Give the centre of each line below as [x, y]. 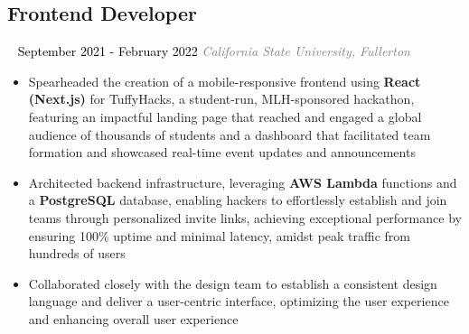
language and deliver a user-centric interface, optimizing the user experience [239, 301]
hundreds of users [77, 253]
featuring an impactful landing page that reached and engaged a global [225, 116]
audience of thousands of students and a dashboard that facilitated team [230, 134]
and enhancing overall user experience [133, 318]
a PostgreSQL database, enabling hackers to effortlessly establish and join [238, 200]
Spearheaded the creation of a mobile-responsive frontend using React [225, 81]
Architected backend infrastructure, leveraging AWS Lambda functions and [243, 182]
